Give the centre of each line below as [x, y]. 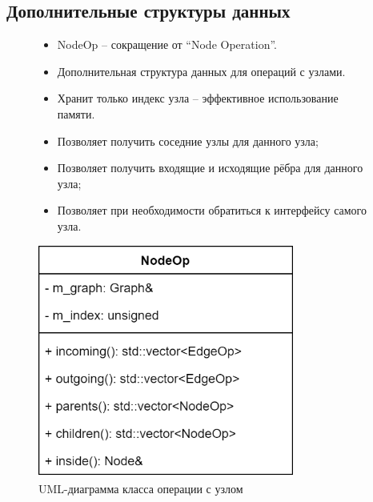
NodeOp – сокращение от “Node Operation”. [167, 44]
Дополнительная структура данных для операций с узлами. [201, 71]
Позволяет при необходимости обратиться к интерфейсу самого [212, 210]
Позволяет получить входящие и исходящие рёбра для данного [210, 168]
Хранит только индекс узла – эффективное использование [198, 98]
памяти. [76, 113]
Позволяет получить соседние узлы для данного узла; [188, 141]
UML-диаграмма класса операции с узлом [141, 489]
